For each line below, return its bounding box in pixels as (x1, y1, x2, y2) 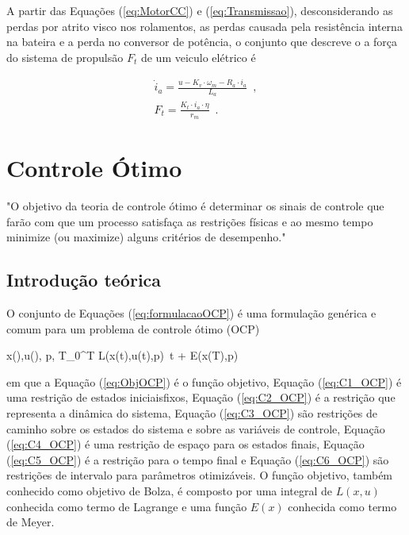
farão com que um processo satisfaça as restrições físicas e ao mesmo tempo (6, 213, 373, 229)
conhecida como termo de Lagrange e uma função (6, 498, 247, 514)
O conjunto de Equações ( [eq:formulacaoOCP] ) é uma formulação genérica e (6, 305, 377, 321)
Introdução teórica (6, 267, 162, 292)
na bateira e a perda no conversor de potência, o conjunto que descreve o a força (6, 33, 398, 50)
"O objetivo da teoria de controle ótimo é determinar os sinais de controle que (6, 198, 384, 214)
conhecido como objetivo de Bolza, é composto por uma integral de (6, 482, 332, 498)
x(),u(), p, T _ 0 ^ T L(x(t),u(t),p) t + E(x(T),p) (6, 347, 239, 364)
